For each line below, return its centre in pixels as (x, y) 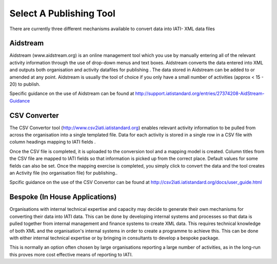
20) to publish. (25, 84)
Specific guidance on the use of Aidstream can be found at (72, 94)
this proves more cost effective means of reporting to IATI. (71, 254)
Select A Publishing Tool (62, 13)
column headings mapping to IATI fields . (53, 142)
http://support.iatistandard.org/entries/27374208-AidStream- (200, 94)
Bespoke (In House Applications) (63, 197)
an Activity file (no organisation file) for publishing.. (64, 173)
